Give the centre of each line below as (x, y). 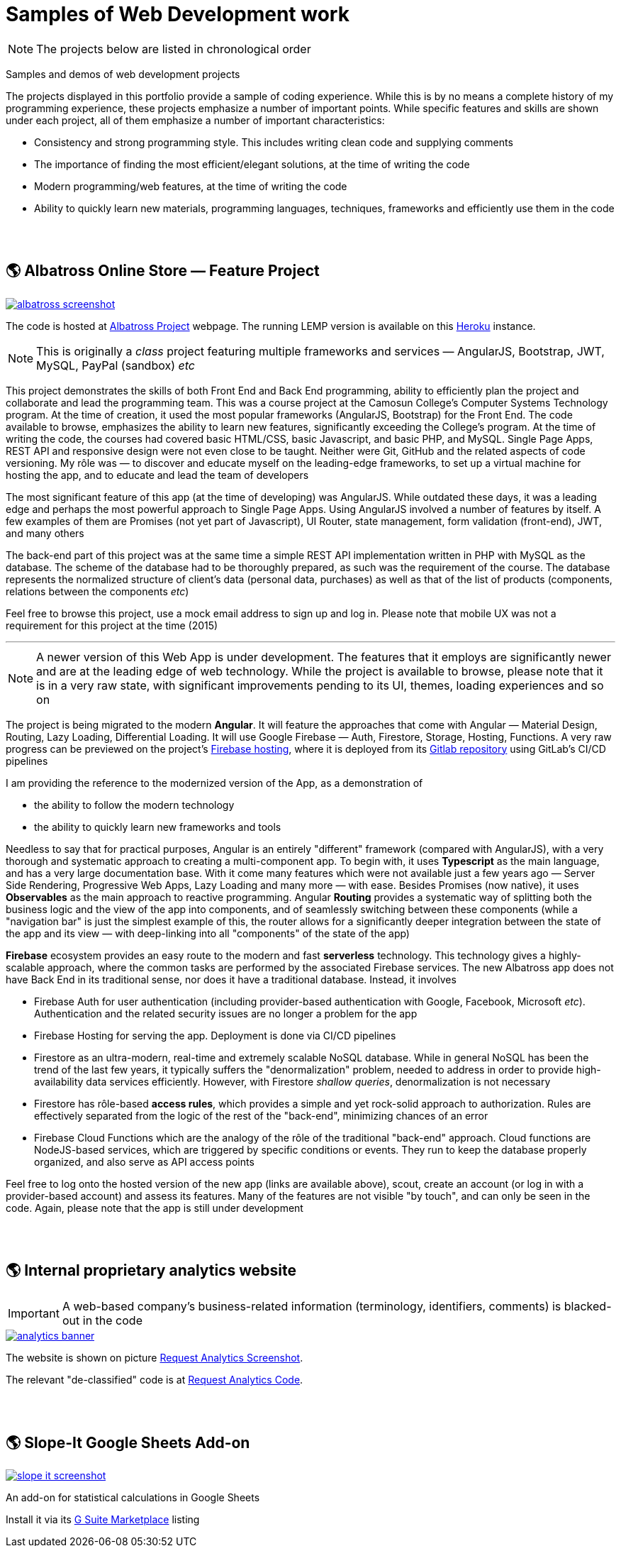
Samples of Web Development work (178, 14)
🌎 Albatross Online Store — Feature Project (163, 271)
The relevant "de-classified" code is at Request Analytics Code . (155, 1380)
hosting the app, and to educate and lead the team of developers (157, 475)
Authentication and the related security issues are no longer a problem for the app (226, 1013)
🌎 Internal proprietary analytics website (151, 1271)
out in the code (102, 1321)
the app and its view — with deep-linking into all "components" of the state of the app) (208, 933)
